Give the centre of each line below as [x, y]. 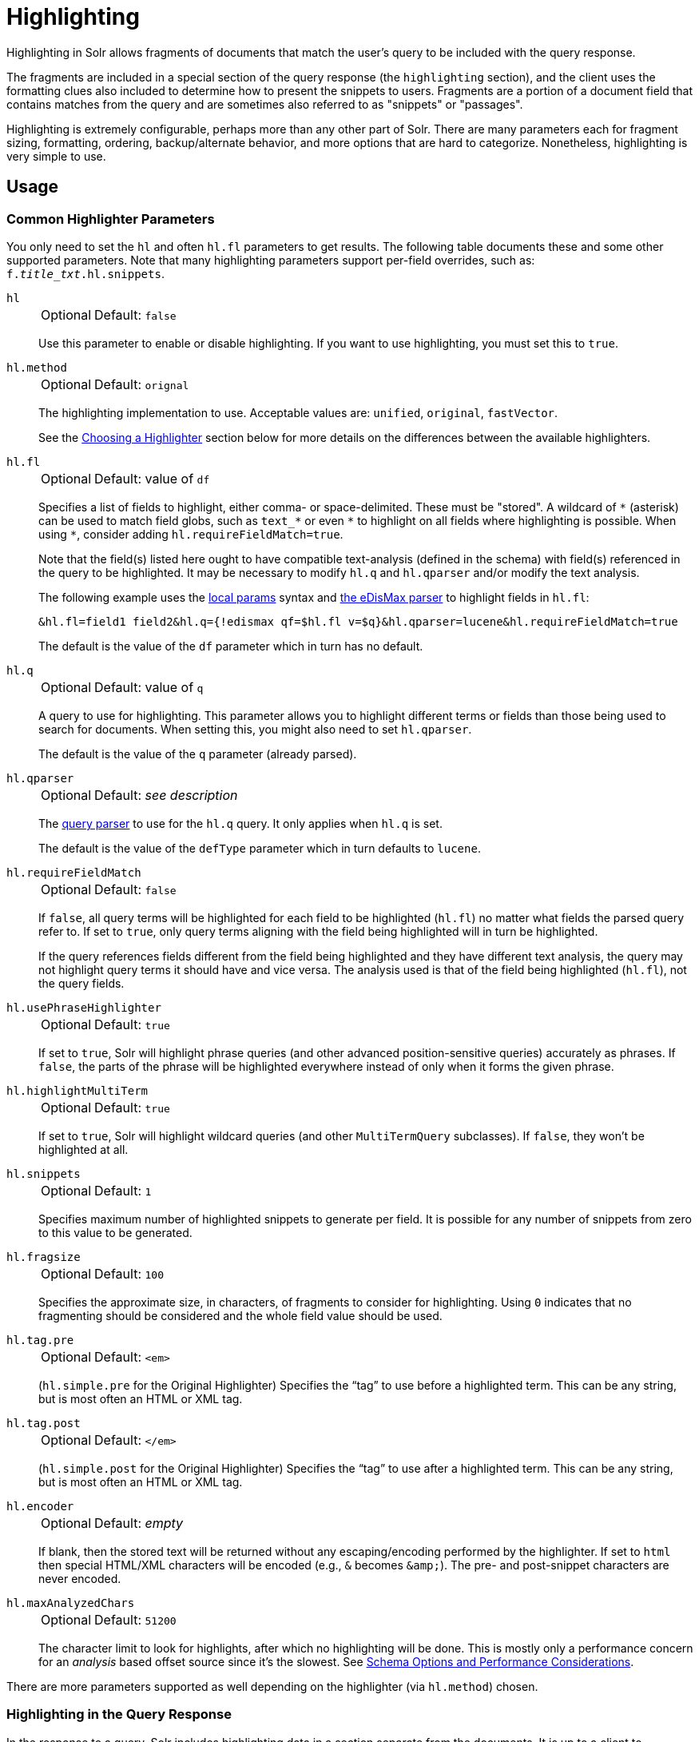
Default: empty [139, 1523]
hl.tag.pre [40, 1340]
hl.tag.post [44, 1423]
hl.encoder [40, 1506]
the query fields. [81, 983]
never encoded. [80, 1578]
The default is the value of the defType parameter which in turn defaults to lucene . [260, 848]
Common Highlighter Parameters [111, 219]
